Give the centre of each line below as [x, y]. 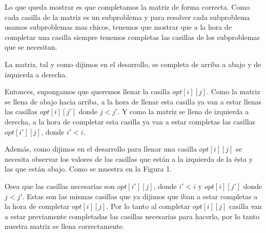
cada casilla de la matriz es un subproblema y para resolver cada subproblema [127, 17]
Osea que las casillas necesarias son [60, 186]
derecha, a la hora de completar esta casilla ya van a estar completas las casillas [130, 121]
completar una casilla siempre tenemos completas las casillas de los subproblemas [132, 37]
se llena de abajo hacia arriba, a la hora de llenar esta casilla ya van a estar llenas [133, 101]
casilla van [245, 206]
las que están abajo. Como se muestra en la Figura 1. [88, 169]
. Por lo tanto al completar [148, 206]
